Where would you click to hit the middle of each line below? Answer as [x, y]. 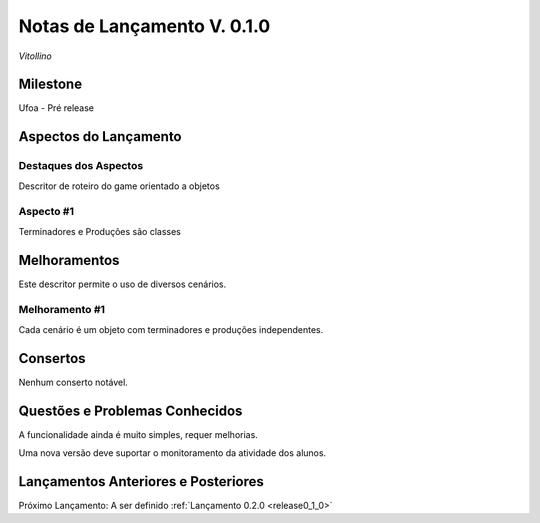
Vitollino [35, 56]
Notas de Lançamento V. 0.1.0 [144, 26]
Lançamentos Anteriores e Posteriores [141, 481]
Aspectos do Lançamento [100, 136]
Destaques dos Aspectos [81, 166]
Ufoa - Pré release [56, 108]
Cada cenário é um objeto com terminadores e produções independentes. [171, 329]
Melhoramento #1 [61, 310]
